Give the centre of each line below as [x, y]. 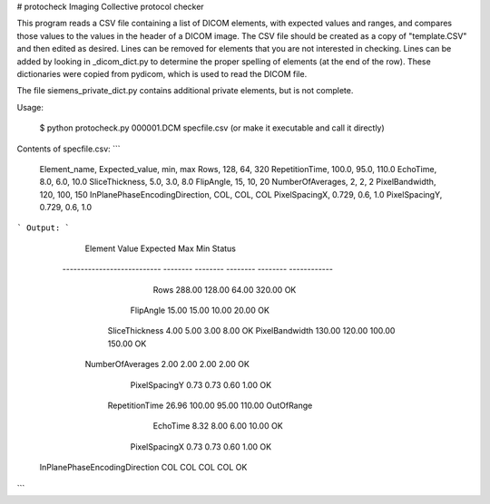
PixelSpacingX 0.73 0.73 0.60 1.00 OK [201, 446]
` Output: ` [43, 228]
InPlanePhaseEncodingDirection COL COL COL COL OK [143, 468]
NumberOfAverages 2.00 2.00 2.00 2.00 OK [167, 364]
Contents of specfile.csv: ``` [69, 149]
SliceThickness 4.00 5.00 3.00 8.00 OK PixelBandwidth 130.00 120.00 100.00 [251, 331]
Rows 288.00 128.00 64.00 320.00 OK [225, 289]
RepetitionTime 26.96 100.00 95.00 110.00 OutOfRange [210, 405]
